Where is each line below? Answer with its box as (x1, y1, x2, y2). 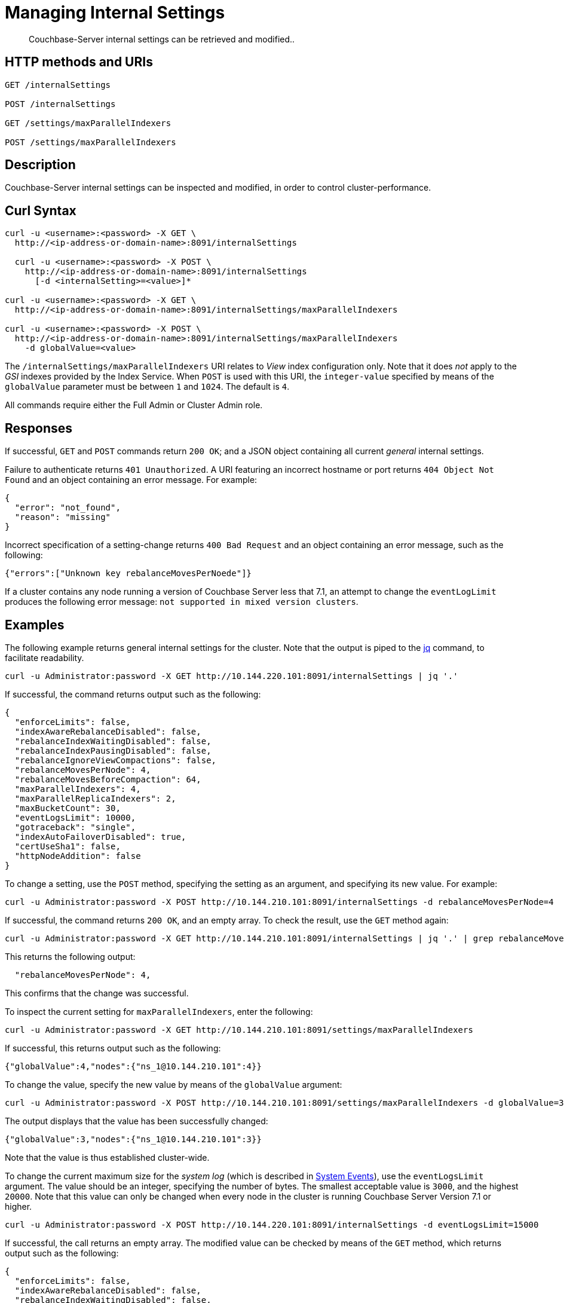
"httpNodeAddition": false (14, 851, 141, 861)
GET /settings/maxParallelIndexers (5, 118, 171, 128)
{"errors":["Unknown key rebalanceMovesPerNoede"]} (5, 568, 252, 579)
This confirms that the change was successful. (5, 987, 189, 998)
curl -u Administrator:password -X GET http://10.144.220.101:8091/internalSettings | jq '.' (5, 671, 458, 681)
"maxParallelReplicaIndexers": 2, (14, 793, 176, 803)
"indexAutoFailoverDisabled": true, (14, 831, 186, 842)
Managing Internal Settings (5, 2, 225, 23)
